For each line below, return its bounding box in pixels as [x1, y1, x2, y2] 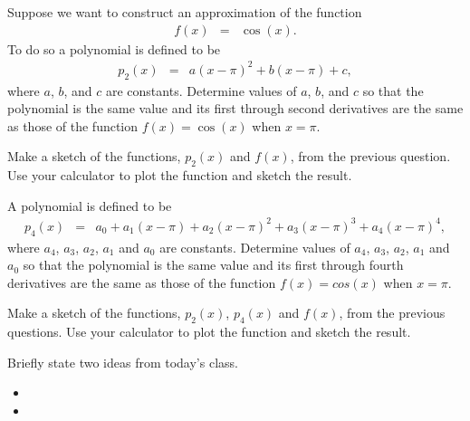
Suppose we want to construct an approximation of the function [7, 3, 362, 21]
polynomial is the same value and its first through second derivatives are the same [7, 99, 464, 118]
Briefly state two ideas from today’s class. [7, 352, 238, 371]
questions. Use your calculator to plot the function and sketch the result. [7, 322, 411, 341]
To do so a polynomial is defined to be [7, 39, 221, 58]
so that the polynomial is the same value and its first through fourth [23, 255, 404, 274]
